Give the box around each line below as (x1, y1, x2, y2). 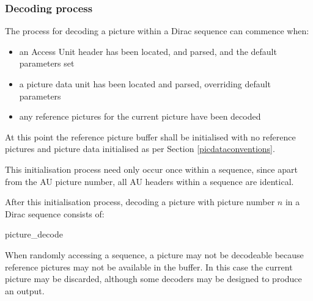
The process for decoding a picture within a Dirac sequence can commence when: (5, 24, 309, 37)
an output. (5, 284, 45, 297)
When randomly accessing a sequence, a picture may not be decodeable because (5, 248, 304, 261)
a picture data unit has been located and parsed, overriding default (19, 78, 271, 90)
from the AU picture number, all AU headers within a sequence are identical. (5, 175, 294, 187)
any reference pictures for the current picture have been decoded (19, 110, 261, 123)
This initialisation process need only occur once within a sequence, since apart (5, 162, 298, 175)
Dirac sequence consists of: (5, 207, 105, 220)
